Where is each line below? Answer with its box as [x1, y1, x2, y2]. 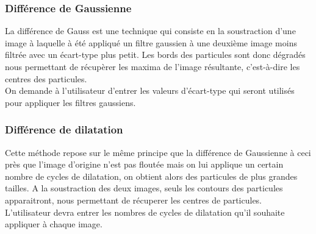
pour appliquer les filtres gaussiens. [5, 96, 136, 108]
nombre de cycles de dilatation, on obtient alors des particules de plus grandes [5, 169, 298, 182]
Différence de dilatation [5, 122, 123, 137]
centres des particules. [5, 72, 87, 85]
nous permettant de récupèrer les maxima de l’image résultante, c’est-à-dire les [5, 60, 300, 73]
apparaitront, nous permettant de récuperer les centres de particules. [5, 193, 262, 206]
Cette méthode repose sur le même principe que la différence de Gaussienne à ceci [5, 146, 311, 158]
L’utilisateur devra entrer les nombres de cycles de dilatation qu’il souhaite [5, 205, 285, 218]
